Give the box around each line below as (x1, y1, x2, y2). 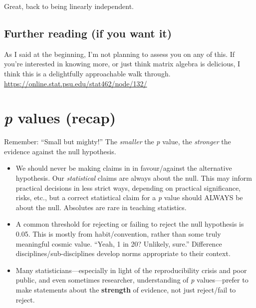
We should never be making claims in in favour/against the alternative (15, 163, 232, 173)
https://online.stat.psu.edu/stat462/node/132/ (4, 78, 147, 88)
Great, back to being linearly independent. (4, 1, 134, 11)
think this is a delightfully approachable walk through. (4, 68, 171, 78)
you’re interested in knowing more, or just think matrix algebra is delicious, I (4, 58, 241, 69)
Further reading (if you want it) (4, 25, 172, 40)
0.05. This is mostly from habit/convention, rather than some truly (15, 229, 221, 239)
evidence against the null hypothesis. (4, 146, 116, 156)
